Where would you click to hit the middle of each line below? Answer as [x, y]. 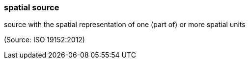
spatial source [32, 7]
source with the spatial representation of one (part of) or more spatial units [125, 25]
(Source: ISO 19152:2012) [44, 40]
